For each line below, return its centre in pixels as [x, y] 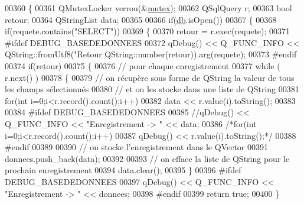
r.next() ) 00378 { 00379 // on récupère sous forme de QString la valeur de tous [150, 77]
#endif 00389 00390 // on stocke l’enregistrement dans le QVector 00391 [136, 147]
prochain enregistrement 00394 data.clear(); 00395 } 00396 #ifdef [123, 170]
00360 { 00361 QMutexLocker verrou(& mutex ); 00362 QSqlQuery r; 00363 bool [148, 8]
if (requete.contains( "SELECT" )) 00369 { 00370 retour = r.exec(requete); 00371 [148, 31]
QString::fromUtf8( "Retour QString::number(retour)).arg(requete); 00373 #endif [151, 54]
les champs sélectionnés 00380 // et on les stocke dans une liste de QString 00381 [152, 89]
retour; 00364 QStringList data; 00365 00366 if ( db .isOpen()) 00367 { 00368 [141, 19]
